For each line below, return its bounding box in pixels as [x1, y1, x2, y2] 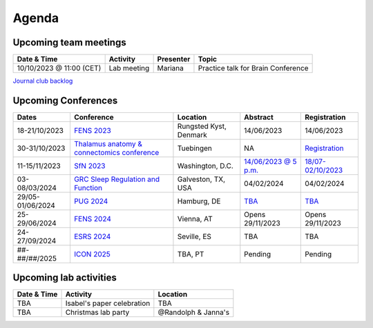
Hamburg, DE [177, 196, 221, 206]
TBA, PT [177, 249, 204, 258]
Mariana [157, 63, 184, 73]
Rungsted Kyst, [177, 121, 227, 131]
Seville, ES [177, 232, 212, 241]
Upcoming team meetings [12, 37, 127, 48]
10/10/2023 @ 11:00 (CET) [17, 63, 102, 73]
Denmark [177, 130, 207, 139]
